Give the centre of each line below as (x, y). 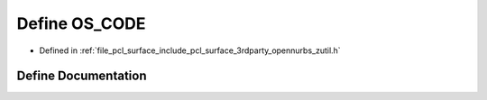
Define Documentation (82, 76)
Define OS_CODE (81, 23)
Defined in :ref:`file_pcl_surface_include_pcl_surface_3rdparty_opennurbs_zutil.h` (190, 50)
